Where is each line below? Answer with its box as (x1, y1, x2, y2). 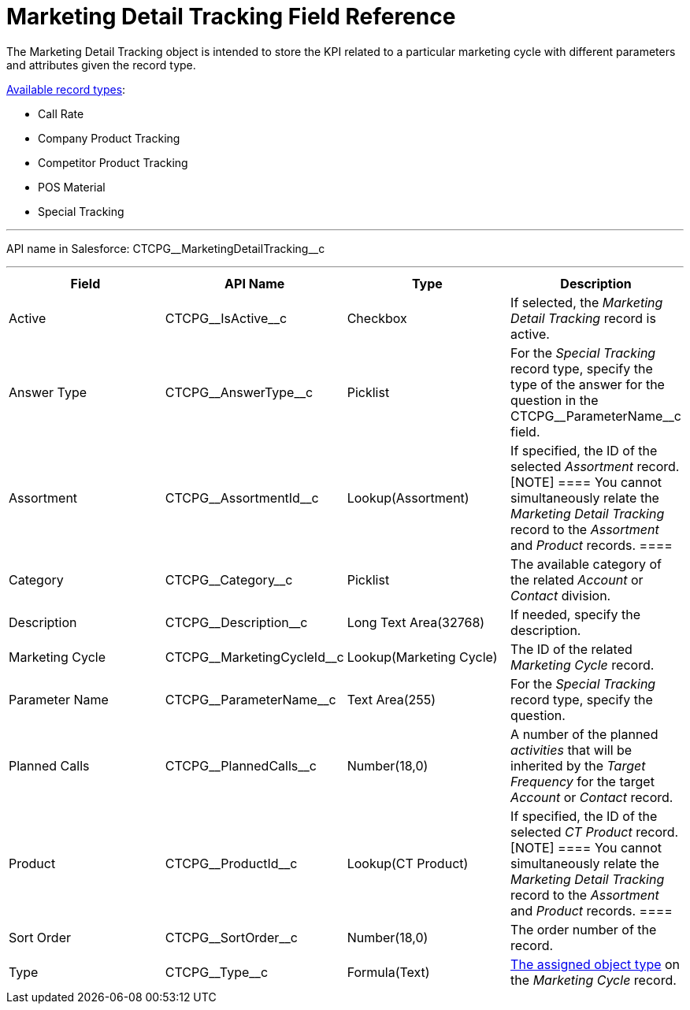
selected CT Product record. (510, 823, 679, 840)
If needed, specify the (510, 606, 640, 622)
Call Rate (38, 106, 84, 121)
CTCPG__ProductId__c (165, 855, 298, 871)
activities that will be (510, 741, 632, 758)
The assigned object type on (510, 956, 681, 972)
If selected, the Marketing (510, 294, 663, 310)
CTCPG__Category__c (165, 571, 293, 588)
